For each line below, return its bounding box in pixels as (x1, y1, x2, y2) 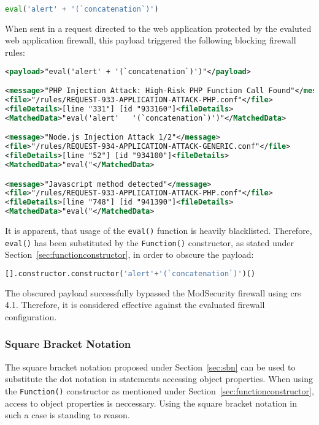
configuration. (5, 310, 57, 323)
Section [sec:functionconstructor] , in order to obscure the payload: (5, 248, 254, 261)
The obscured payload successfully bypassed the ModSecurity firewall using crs (5, 286, 301, 299)
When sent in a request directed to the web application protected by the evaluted (5, 21, 312, 34)
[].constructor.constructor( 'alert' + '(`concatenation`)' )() (5, 269, 256, 278)
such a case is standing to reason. (5, 408, 130, 421)
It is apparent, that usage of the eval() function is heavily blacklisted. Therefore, (5, 224, 312, 236)
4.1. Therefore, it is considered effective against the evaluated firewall (5, 298, 265, 311)
